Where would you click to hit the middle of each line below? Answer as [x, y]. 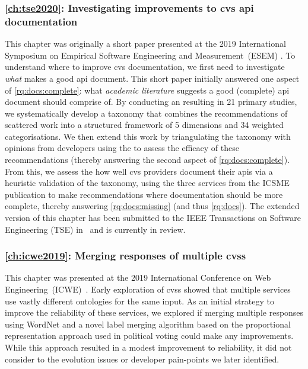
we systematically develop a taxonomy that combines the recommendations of [146, 113]
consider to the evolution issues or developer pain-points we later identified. [142, 359]
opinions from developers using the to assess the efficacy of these [122, 148]
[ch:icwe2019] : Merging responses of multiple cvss [126, 256]
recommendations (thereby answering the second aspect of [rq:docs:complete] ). [147, 160]
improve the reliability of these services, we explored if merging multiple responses [154, 312]
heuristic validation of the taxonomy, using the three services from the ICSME [147, 183]
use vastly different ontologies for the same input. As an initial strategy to [140, 301]
